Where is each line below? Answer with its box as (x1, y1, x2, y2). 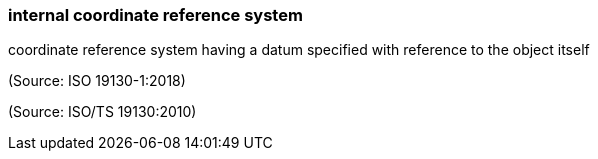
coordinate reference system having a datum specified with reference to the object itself (8, 41, 590, 59)
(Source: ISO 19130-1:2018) (8, 72, 186, 90)
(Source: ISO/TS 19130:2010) (8, 103, 197, 121)
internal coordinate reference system (8, 5, 303, 25)
